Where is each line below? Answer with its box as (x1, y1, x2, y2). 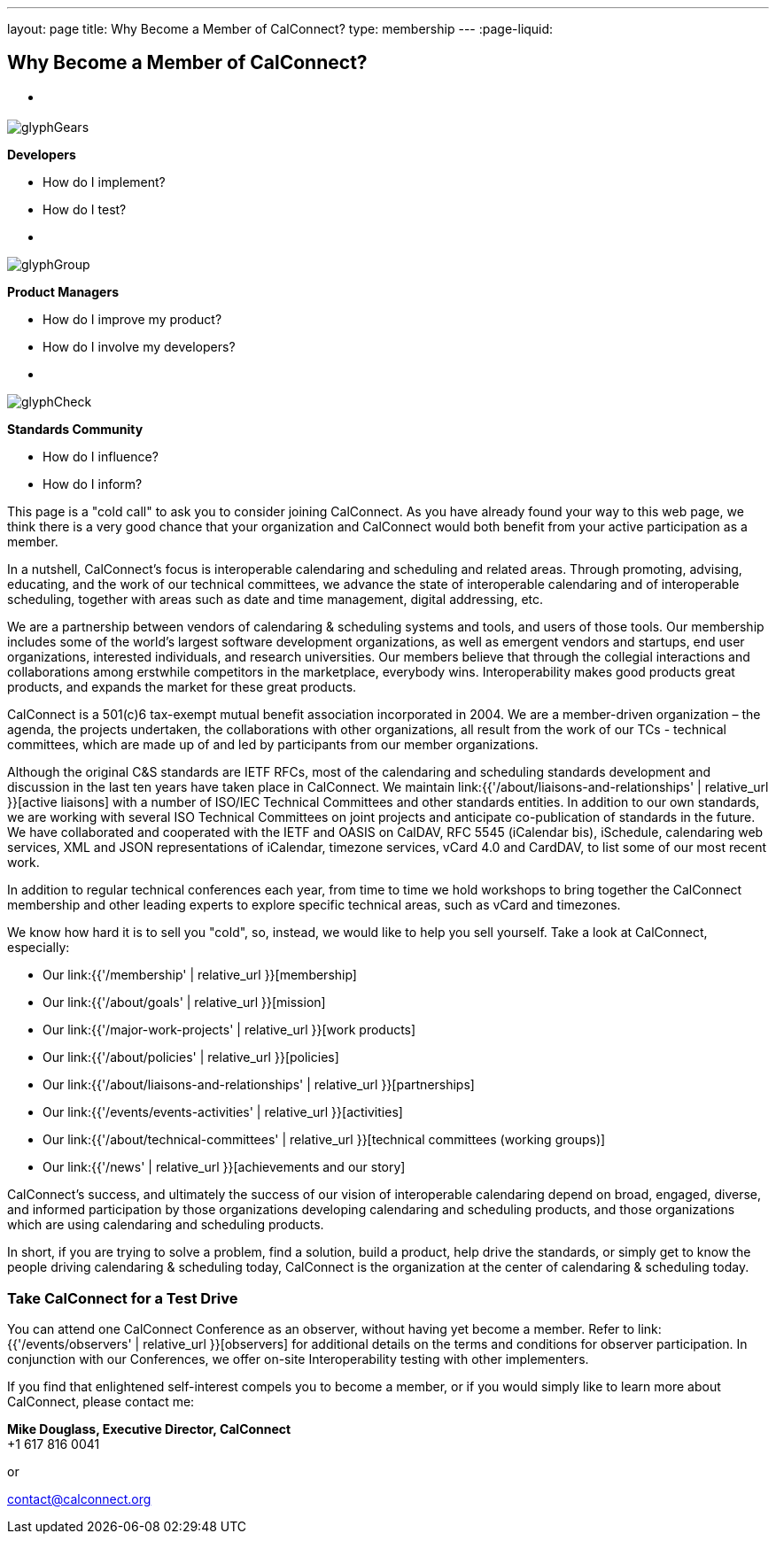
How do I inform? (43, 476, 143, 492)
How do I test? (43, 202, 127, 218)
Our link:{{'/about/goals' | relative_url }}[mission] (43, 995, 326, 1011)
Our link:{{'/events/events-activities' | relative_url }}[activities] (43, 1104, 403, 1120)
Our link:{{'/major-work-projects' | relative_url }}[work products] (43, 1022, 416, 1038)
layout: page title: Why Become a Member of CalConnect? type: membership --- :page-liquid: (7, 21, 554, 36)
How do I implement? (43, 174, 166, 190)
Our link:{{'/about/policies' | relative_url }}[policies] (43, 1049, 339, 1065)
